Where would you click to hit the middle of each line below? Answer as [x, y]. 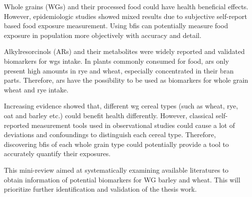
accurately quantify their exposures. [57, 153]
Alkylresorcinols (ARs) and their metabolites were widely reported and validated [125, 51]
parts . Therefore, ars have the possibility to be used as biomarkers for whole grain [126, 80]
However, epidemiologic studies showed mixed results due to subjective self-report [126, 16]
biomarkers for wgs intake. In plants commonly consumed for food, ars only [117, 61]
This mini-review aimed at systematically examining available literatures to [116, 170]
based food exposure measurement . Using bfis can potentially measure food [116, 26]
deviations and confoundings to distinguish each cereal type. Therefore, [110, 134]
